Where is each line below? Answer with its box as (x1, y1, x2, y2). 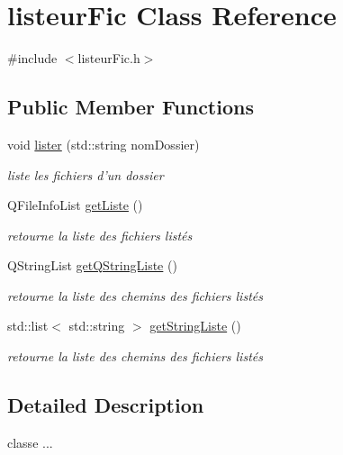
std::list (7, 316, 49, 335)
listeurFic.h (77, 49, 140, 68)
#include (7, 49, 58, 68)
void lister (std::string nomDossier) (7, 134, 200, 153)
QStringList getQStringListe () (7, 256, 177, 275)
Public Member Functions (7, 93, 254, 121)
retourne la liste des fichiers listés (7, 225, 193, 244)
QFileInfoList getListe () (7, 196, 143, 214)
